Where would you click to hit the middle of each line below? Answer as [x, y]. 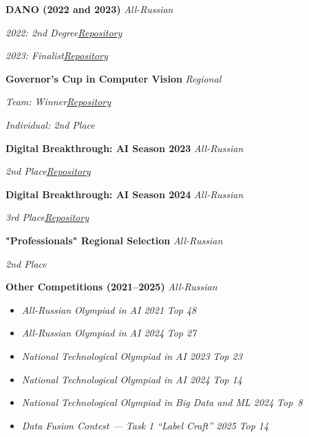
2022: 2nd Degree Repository [64, 32]
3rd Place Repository [47, 217]
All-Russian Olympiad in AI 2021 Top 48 [109, 309]
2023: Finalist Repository [57, 55]
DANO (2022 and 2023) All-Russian [89, 9]
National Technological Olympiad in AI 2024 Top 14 [132, 379]
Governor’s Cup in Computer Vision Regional [114, 78]
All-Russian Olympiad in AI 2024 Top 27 [109, 333]
